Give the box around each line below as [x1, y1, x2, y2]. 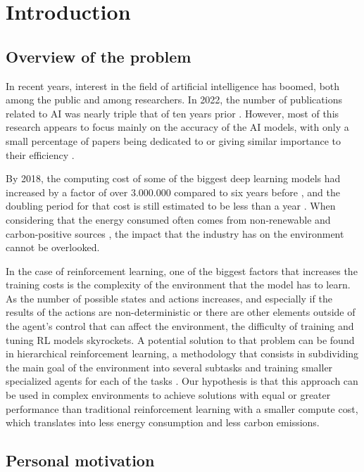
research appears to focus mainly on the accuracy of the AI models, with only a [6, 120, 349, 134]
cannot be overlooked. [6, 240, 100, 255]
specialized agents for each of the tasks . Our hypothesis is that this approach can [6, 374, 358, 388]
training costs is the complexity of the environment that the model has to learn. [6, 277, 351, 292]
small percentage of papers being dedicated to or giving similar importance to [6, 133, 341, 148]
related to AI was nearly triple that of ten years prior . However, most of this [6, 106, 339, 120]
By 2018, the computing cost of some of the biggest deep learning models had [6, 171, 341, 186]
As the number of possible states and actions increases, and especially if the [6, 291, 332, 305]
